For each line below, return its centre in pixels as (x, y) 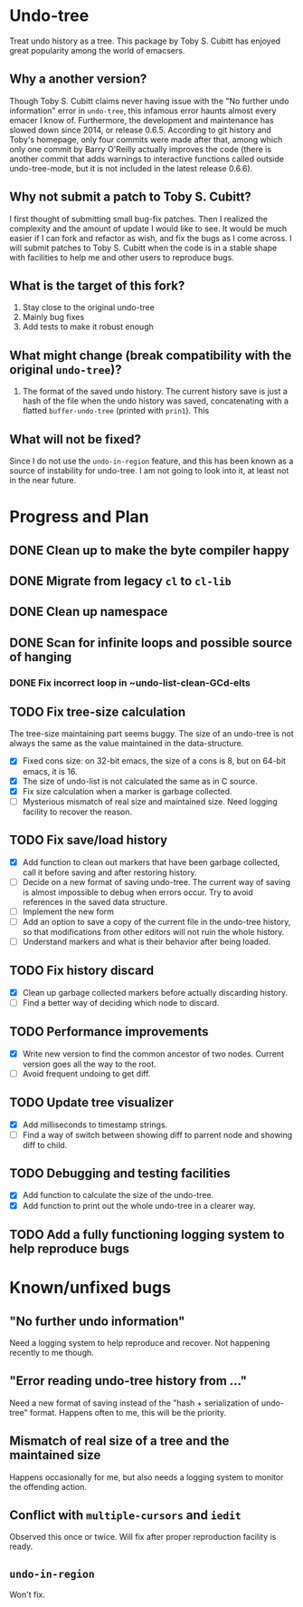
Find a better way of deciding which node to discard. (121, 1002)
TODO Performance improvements (109, 1032)
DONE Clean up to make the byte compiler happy (149, 550)
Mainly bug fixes (53, 317)
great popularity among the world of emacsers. (97, 50)
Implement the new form (68, 911)
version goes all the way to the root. (89, 1064)
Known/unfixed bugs (90, 1288)
